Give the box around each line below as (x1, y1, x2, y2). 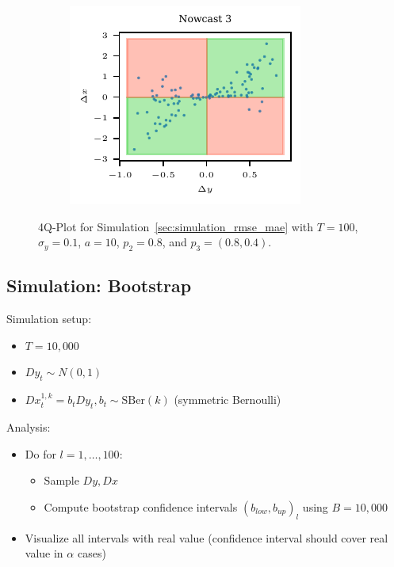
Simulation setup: (6, 310, 92, 327)
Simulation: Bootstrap (6, 273, 192, 298)
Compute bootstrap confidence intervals (44, 498, 238, 515)
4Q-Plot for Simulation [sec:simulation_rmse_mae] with (38, 218, 314, 234)
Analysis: (6, 418, 51, 435)
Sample (44, 472, 79, 489)
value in (25, 545, 63, 561)
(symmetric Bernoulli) (174, 391, 281, 408)
